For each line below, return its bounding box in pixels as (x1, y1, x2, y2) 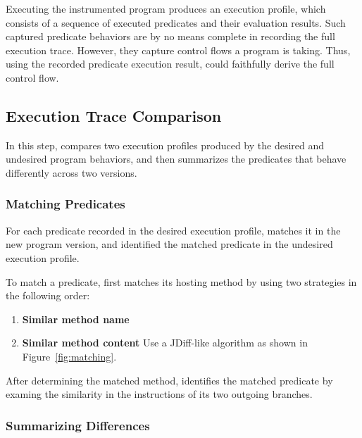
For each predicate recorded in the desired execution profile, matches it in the (6, 223, 341, 237)
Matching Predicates (6, 195, 125, 213)
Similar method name (22, 311, 130, 326)
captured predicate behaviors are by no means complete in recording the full (6, 29, 335, 44)
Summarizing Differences (6, 416, 150, 434)
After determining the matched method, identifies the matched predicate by (6, 373, 333, 387)
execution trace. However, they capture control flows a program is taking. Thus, (6, 42, 351, 57)
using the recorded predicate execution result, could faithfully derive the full (6, 56, 335, 71)
